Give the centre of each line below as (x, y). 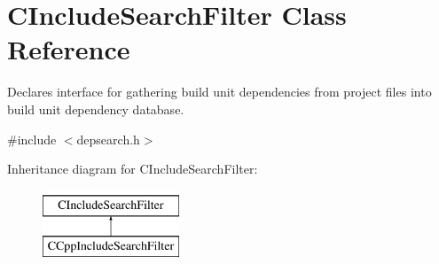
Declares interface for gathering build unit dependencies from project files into (219, 92)
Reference (69, 49)
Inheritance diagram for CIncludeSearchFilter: (133, 169)
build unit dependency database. (96, 109)
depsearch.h (108, 139)
